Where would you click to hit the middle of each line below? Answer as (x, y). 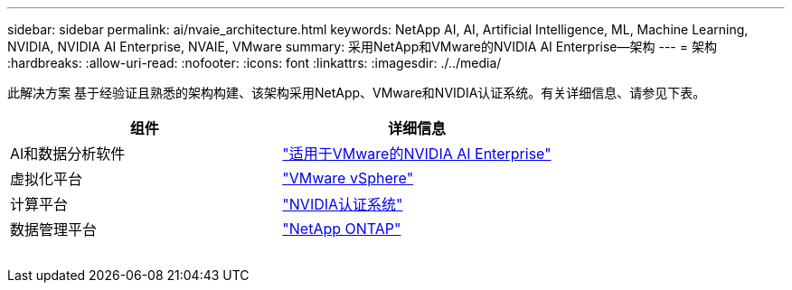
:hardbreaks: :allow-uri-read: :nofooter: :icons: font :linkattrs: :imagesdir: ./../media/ (255, 63)
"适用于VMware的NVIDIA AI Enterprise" (417, 154)
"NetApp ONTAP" (342, 229)
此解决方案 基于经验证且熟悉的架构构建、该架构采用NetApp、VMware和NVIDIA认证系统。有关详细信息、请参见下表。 (357, 93)
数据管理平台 (54, 229)
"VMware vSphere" (348, 178)
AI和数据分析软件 (68, 154)
